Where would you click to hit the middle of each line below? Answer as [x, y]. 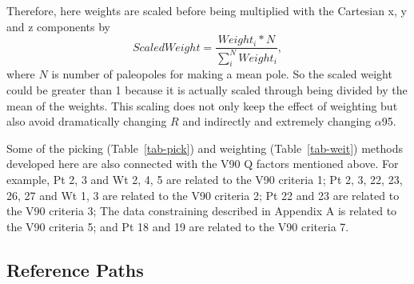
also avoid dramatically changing [87, 121]
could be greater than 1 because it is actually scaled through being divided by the [207, 89]
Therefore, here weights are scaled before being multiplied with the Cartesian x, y [207, 10]
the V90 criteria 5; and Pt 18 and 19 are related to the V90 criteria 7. [178, 226]
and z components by [58, 26]
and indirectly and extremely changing [277, 121]
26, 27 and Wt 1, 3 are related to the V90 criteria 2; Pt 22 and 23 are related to [203, 195]
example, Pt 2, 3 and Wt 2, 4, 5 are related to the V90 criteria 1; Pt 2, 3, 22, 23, [205, 179]
